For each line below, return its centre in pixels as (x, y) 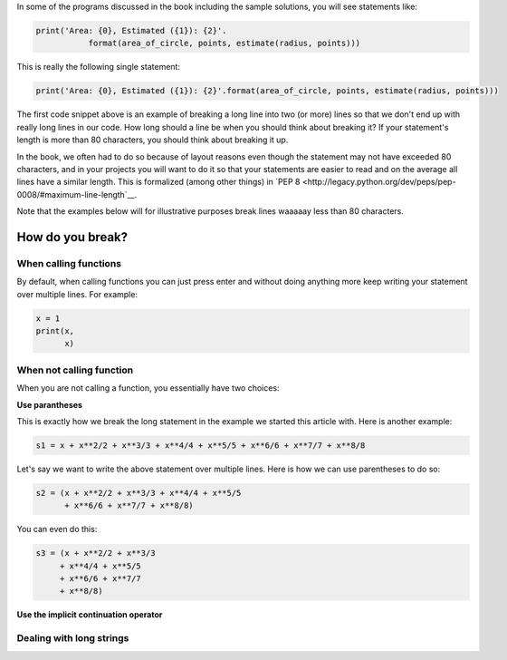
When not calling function (75, 370)
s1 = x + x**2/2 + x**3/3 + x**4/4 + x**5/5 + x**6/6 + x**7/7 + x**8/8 (201, 445)
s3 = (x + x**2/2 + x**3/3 (96, 553)
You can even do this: (57, 529)
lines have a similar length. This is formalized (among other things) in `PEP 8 (158, 182)
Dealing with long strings (73, 638)
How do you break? (72, 237)
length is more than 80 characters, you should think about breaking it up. (153, 140)
